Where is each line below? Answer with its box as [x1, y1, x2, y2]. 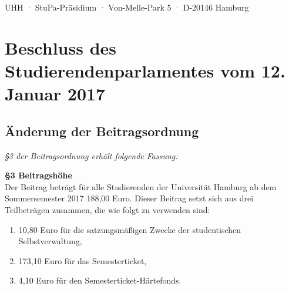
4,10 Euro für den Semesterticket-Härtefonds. [18, 274, 182, 286]
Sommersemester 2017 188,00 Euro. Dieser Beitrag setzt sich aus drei [5, 192, 254, 204]
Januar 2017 [5, 82, 106, 106]
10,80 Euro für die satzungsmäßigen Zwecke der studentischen [18, 223, 241, 235]
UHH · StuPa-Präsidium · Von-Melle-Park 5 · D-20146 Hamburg [5, 1, 249, 13]
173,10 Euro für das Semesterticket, [18, 254, 147, 267]
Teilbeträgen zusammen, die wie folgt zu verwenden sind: [5, 203, 210, 215]
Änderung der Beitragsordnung [5, 122, 199, 140]
